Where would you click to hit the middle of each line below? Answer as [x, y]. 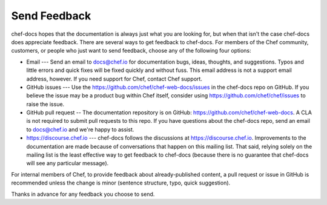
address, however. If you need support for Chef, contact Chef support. [114, 79]
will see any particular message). [68, 163]
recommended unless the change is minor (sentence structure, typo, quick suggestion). [121, 183]
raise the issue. [45, 104]
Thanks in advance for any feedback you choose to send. [83, 194]
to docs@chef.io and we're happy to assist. [80, 129]
